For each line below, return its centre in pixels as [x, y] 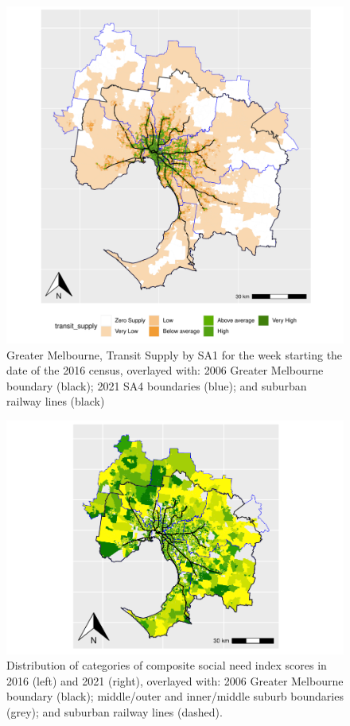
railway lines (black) [56, 401]
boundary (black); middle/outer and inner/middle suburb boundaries [175, 696]
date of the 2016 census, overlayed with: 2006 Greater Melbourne [165, 370]
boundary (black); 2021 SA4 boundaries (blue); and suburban [157, 385]
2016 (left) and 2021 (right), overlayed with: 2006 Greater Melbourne [175, 680]
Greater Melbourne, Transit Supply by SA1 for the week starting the [175, 354]
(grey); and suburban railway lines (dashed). [115, 711]
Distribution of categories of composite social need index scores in [167, 665]
